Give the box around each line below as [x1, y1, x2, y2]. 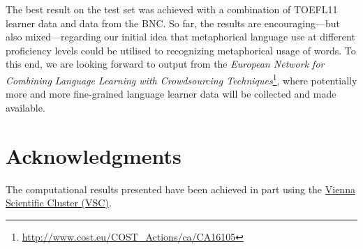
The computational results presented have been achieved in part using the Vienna [6, 181, 355, 196]
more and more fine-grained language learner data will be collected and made [6, 86, 336, 101]
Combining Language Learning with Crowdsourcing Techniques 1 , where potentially [6, 70, 357, 87]
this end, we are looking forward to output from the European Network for [6, 56, 325, 71]
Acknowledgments [6, 141, 181, 169]
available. [6, 100, 45, 114]
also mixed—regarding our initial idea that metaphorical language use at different [6, 29, 355, 44]
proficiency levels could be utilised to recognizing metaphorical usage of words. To [6, 43, 356, 57]
